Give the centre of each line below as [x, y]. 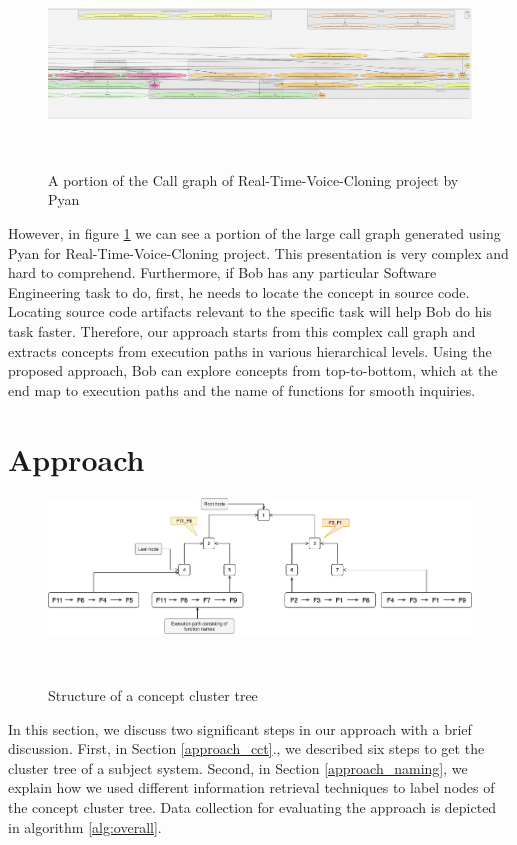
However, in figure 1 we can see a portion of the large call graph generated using [254, 233]
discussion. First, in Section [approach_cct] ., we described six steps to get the [246, 748]
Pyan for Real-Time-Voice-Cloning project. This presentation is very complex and [258, 252]
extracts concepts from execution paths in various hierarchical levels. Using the [250, 350]
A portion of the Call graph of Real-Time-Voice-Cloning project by [253, 179]
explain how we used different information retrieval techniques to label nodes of [251, 787]
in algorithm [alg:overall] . [85, 826]
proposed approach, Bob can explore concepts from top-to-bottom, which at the [253, 370]
